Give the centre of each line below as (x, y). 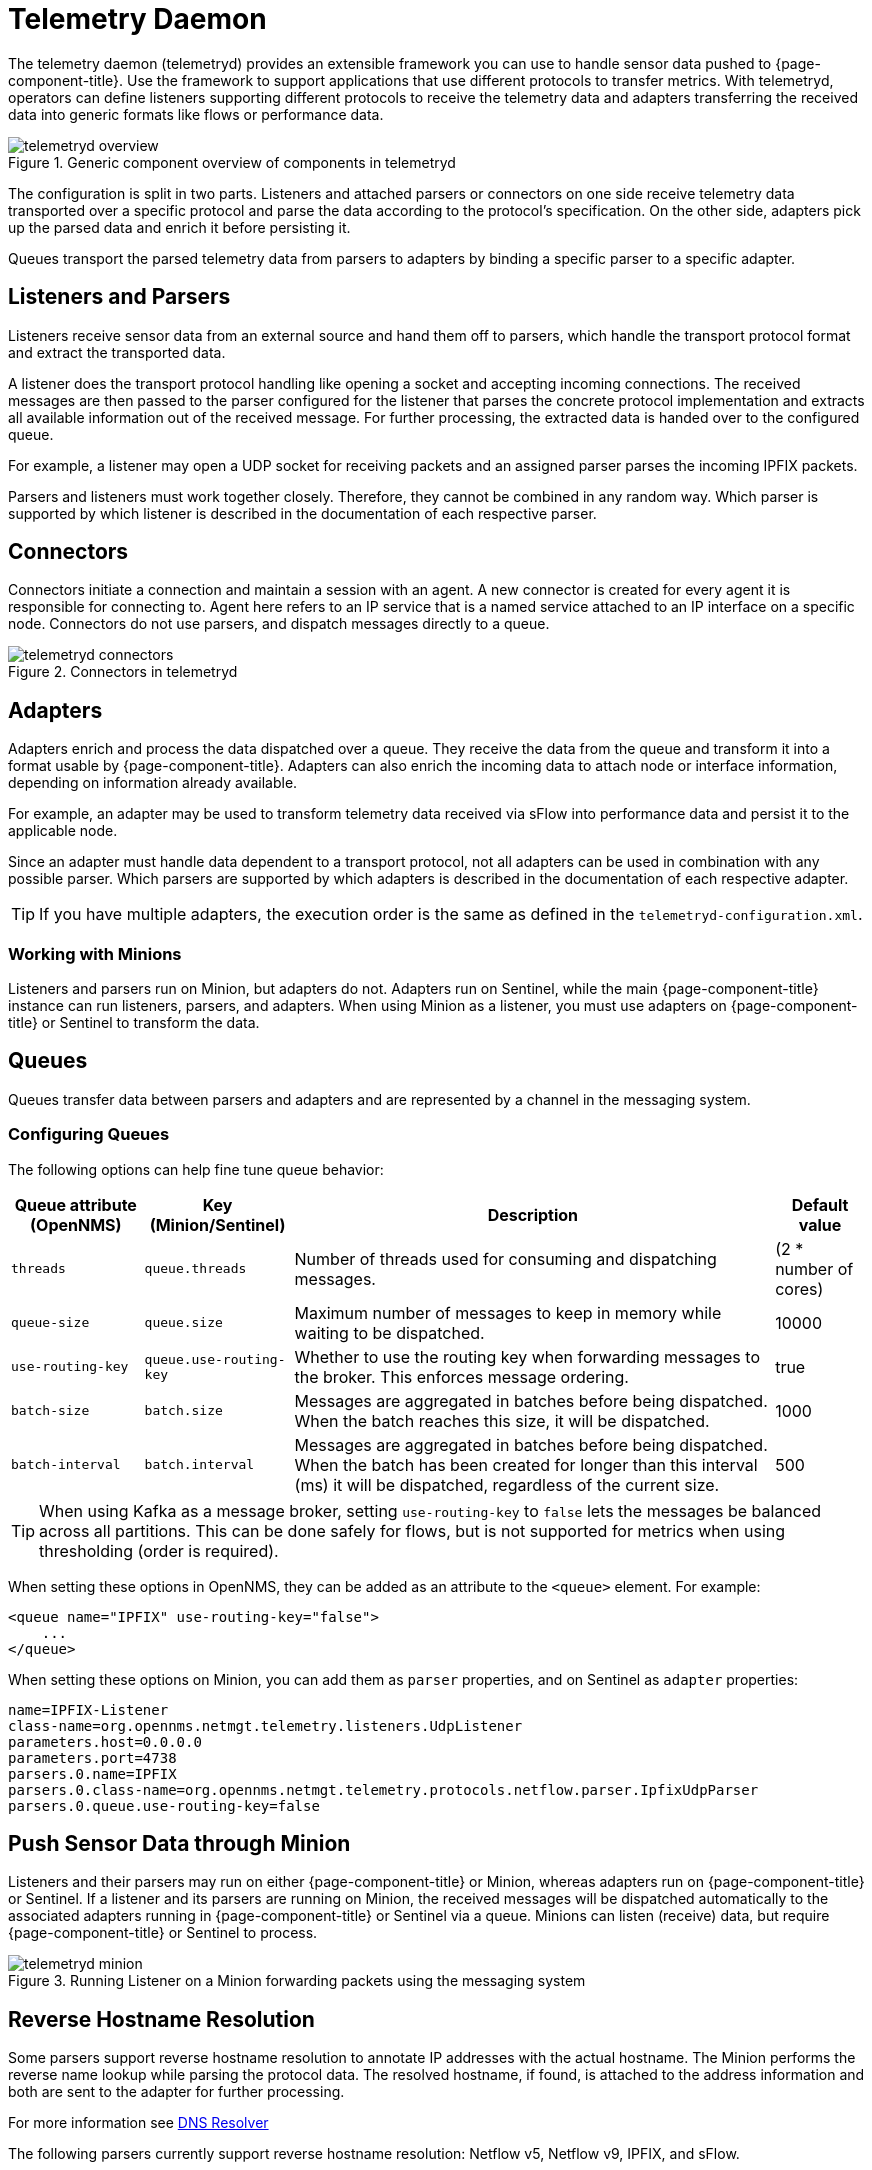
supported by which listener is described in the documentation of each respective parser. (302, 513)
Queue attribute (75, 1204)
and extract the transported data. (117, 352)
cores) (799, 1288)
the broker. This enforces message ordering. (461, 1376)
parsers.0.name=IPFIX (92, 1773)
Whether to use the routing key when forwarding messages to (527, 1356)
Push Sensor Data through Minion (179, 1844)
